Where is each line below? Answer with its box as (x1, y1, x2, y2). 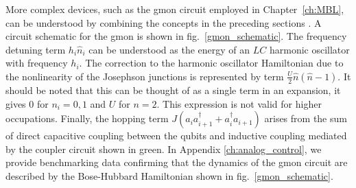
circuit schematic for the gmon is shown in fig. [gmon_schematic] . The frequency (5, 29, 347, 43)
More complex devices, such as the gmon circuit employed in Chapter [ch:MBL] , (5, 2, 344, 16)
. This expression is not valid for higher (156, 96, 322, 110)
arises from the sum (264, 111, 347, 126)
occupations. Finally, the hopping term (5, 111, 169, 126)
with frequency (5, 56, 68, 70)
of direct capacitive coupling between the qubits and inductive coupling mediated (5, 128, 347, 143)
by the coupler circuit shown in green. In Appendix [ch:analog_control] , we (5, 141, 322, 156)
